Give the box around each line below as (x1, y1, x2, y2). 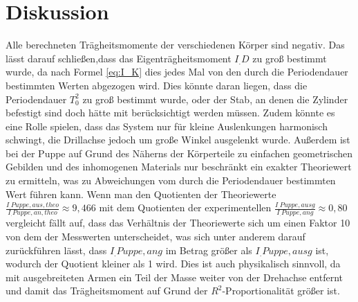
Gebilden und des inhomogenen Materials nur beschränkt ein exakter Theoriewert (6, 159, 352, 174)
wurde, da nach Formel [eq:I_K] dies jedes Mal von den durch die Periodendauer (6, 64, 348, 79)
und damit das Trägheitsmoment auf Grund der (6, 283, 208, 298)
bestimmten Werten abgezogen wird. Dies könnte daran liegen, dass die (6, 78, 308, 92)
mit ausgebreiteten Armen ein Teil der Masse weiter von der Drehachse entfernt (6, 269, 343, 284)
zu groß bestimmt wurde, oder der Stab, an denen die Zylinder (82, 91, 348, 106)
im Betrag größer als (165, 242, 252, 257)
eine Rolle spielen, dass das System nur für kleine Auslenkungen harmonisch (6, 118, 328, 133)
